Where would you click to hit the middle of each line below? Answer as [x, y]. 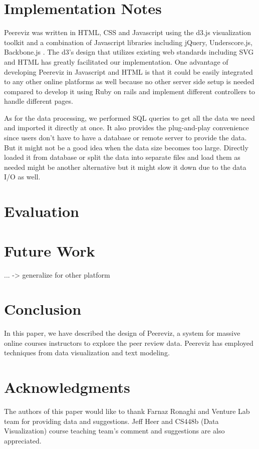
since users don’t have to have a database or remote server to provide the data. [125, 138]
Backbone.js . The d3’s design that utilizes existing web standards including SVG [129, 52]
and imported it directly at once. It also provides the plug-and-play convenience [126, 128]
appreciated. [23, 440]
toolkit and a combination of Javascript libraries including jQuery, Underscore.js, [128, 42]
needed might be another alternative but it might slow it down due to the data [125, 167]
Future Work [50, 250]
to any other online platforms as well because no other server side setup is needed [129, 81]
